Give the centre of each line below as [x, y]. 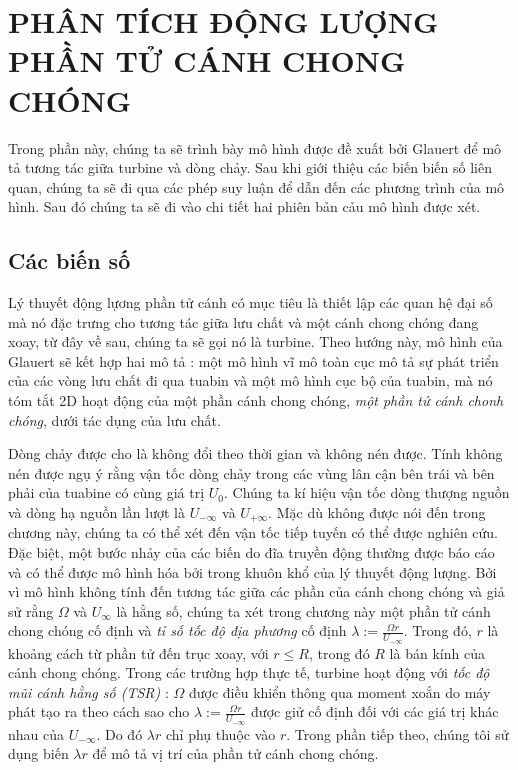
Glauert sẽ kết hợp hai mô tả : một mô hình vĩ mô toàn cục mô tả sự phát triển [253, 360]
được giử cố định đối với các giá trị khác [375, 711]
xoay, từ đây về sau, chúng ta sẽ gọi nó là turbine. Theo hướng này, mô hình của [255, 341]
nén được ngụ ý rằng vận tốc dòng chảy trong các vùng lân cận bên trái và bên [251, 472]
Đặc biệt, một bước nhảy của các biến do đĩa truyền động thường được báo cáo [251, 552]
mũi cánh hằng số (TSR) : [88, 691]
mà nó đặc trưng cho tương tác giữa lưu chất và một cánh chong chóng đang [243, 321]
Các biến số [69, 260]
